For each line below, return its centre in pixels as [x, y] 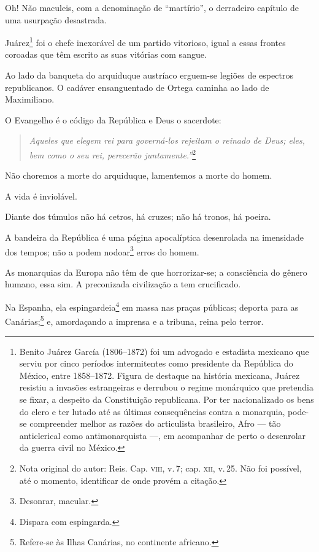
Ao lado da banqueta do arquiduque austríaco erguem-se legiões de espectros [149, 75]
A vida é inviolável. [41, 196]
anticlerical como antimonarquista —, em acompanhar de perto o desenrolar [163, 435]
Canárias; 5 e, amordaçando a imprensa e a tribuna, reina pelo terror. [134, 320]
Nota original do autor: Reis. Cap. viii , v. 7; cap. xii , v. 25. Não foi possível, [160, 468]
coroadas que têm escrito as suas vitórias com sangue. [106, 54]
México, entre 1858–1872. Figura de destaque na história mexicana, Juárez [159, 375]
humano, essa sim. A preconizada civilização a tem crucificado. [123, 284]
